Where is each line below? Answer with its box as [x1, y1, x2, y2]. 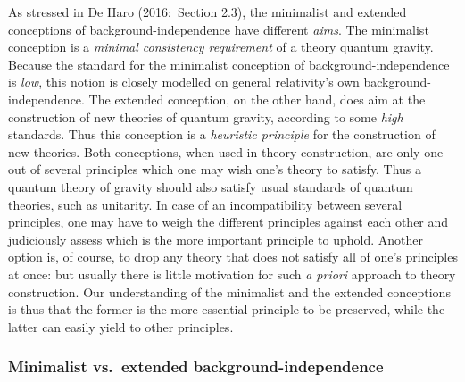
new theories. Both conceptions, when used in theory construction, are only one [8, 142, 444, 161]
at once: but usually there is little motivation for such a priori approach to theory [8, 264, 456, 283]
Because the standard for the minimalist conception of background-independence [8, 54, 450, 73]
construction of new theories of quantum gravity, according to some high [8, 107, 403, 126]
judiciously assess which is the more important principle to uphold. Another [8, 229, 423, 248]
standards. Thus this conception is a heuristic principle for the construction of [8, 125, 436, 144]
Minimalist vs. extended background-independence [8, 355, 384, 378]
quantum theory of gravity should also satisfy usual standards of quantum [8, 177, 413, 195]
